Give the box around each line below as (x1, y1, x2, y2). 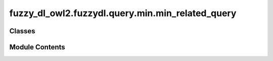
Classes (9, 27, 35, 35)
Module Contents (9, 43, 65, 51)
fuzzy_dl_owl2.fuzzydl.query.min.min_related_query (9, 8, 237, 19)
